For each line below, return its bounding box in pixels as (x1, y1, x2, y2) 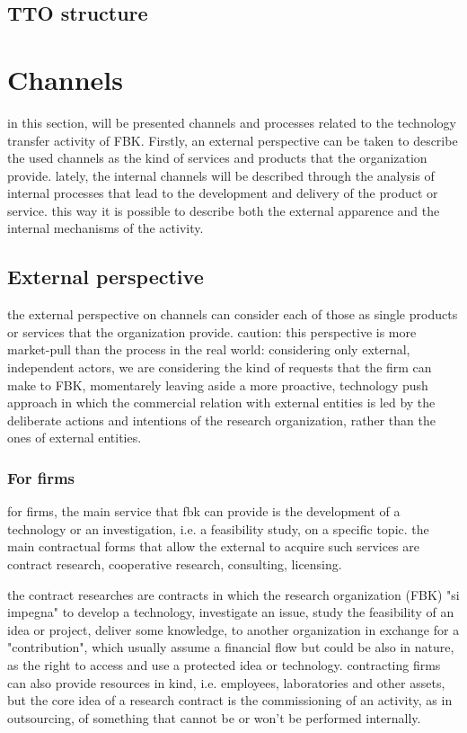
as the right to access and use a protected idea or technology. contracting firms (7, 655, 441, 674)
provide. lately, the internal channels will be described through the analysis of (7, 165, 435, 184)
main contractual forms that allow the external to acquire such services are (7, 537, 420, 556)
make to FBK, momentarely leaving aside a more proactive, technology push (7, 375, 428, 394)
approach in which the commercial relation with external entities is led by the (7, 393, 436, 412)
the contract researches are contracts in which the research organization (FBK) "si (7, 585, 460, 603)
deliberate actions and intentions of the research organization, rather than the (7, 410, 436, 429)
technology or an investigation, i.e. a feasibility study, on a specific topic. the (7, 519, 429, 538)
